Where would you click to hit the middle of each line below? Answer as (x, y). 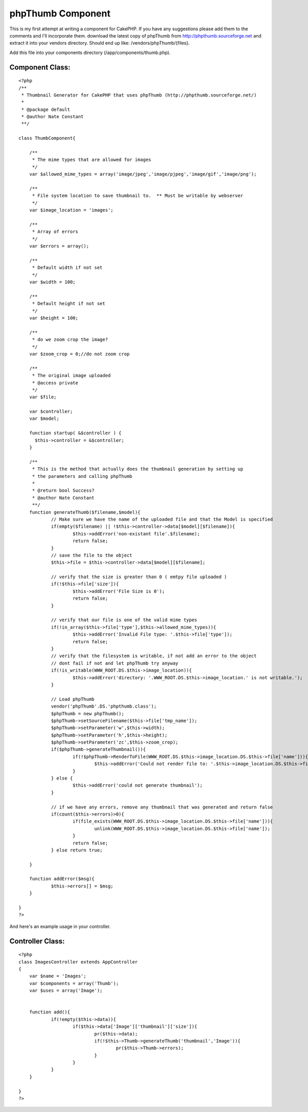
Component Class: (40, 67)
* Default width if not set (67, 268)
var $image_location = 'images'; (71, 210)
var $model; (44, 419)
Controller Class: (37, 941)
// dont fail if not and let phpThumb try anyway (115, 663)
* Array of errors (55, 232)
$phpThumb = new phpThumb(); (88, 713)
